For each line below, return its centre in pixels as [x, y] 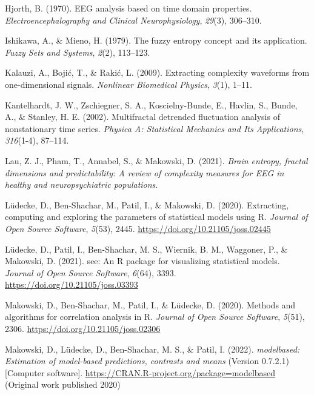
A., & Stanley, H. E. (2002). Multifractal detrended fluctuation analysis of [142, 117]
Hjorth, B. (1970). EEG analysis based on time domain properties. [129, 8]
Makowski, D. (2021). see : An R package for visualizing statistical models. [142, 261]
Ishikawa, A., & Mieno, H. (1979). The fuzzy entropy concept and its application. [156, 40]
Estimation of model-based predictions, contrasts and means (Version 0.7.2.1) [147, 361]
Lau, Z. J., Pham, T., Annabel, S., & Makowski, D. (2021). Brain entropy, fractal [156, 160]
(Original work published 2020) [63, 384]
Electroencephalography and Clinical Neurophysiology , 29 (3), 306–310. [133, 20]
